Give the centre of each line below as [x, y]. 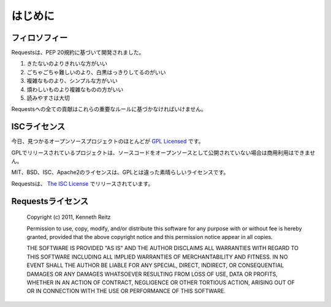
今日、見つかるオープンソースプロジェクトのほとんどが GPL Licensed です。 [108, 142]
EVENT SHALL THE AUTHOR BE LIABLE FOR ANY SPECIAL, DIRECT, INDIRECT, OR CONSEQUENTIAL [155, 265]
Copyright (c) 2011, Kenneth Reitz [69, 217]
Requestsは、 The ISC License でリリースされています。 [82, 183]
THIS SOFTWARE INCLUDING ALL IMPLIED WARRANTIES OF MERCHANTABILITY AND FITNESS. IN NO [157, 257]
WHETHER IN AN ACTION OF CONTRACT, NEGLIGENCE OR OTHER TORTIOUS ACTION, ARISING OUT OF [161, 282]
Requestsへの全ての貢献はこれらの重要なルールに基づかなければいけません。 [109, 109]
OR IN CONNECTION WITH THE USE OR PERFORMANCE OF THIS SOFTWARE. [126, 291]
